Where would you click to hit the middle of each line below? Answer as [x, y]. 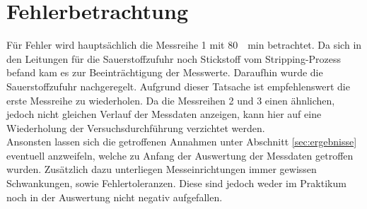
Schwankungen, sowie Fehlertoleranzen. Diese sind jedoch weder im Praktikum [176, 183]
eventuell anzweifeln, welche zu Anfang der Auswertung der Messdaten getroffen [180, 155]
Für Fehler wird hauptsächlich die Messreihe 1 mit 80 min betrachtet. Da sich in [184, 45]
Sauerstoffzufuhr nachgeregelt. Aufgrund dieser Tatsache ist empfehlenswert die [178, 86]
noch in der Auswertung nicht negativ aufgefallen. [115, 197]
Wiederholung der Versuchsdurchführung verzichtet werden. [136, 127]
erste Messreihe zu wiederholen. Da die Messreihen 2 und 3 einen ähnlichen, [171, 100]
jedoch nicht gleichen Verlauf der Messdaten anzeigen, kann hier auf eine [164, 114]
